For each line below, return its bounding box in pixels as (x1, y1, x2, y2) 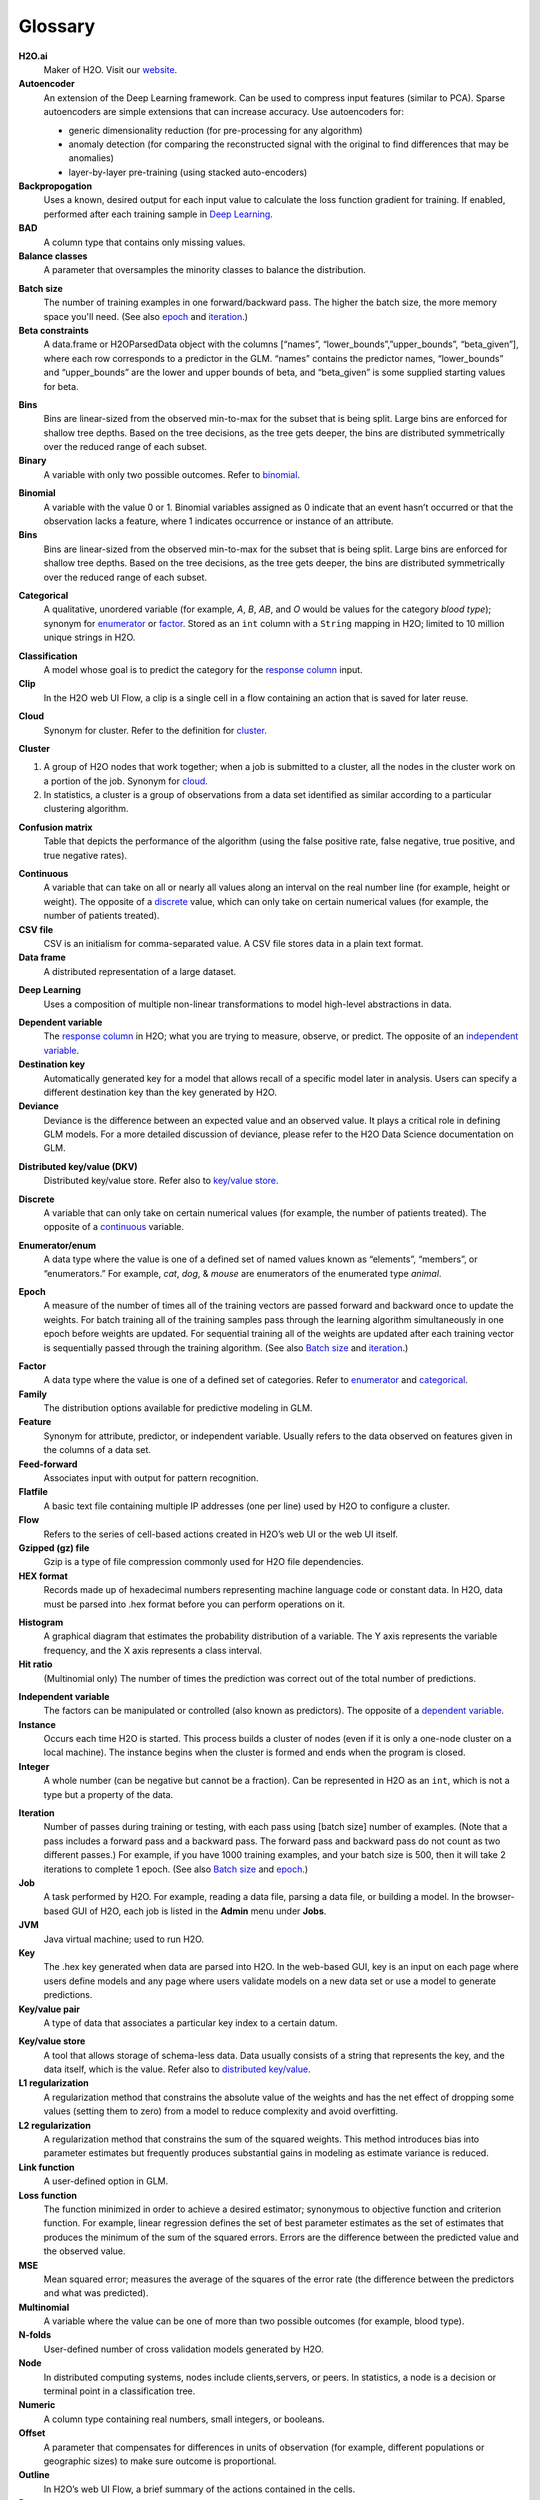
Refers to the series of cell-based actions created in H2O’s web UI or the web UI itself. (43, 1528, 399, 1540)
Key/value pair (18, 2003, 80, 2015)
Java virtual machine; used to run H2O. (43, 1933, 205, 1945)
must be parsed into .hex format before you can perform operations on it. (43, 1598, 345, 1610)
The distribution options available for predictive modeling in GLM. (43, 1402, 313, 1414)
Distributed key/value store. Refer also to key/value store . (43, 1175, 279, 1187)
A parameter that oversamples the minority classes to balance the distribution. (43, 264, 367, 276)
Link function (18, 2161, 75, 2173)
